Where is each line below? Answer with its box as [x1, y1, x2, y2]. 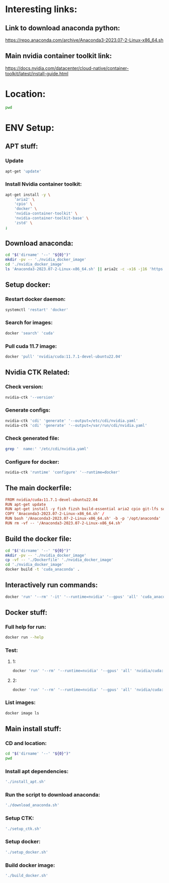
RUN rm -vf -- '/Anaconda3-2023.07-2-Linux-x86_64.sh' [5, 521, 123, 526]
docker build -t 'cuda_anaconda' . [5, 567, 80, 572]
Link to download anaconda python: [5, 24, 120, 32]
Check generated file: [5, 435, 59, 442]
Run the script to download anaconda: [5, 791, 101, 799]
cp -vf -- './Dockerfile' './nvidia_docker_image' [5, 557, 114, 562]
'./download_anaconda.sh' [5, 803, 59, 808]
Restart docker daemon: [5, 296, 66, 303]
